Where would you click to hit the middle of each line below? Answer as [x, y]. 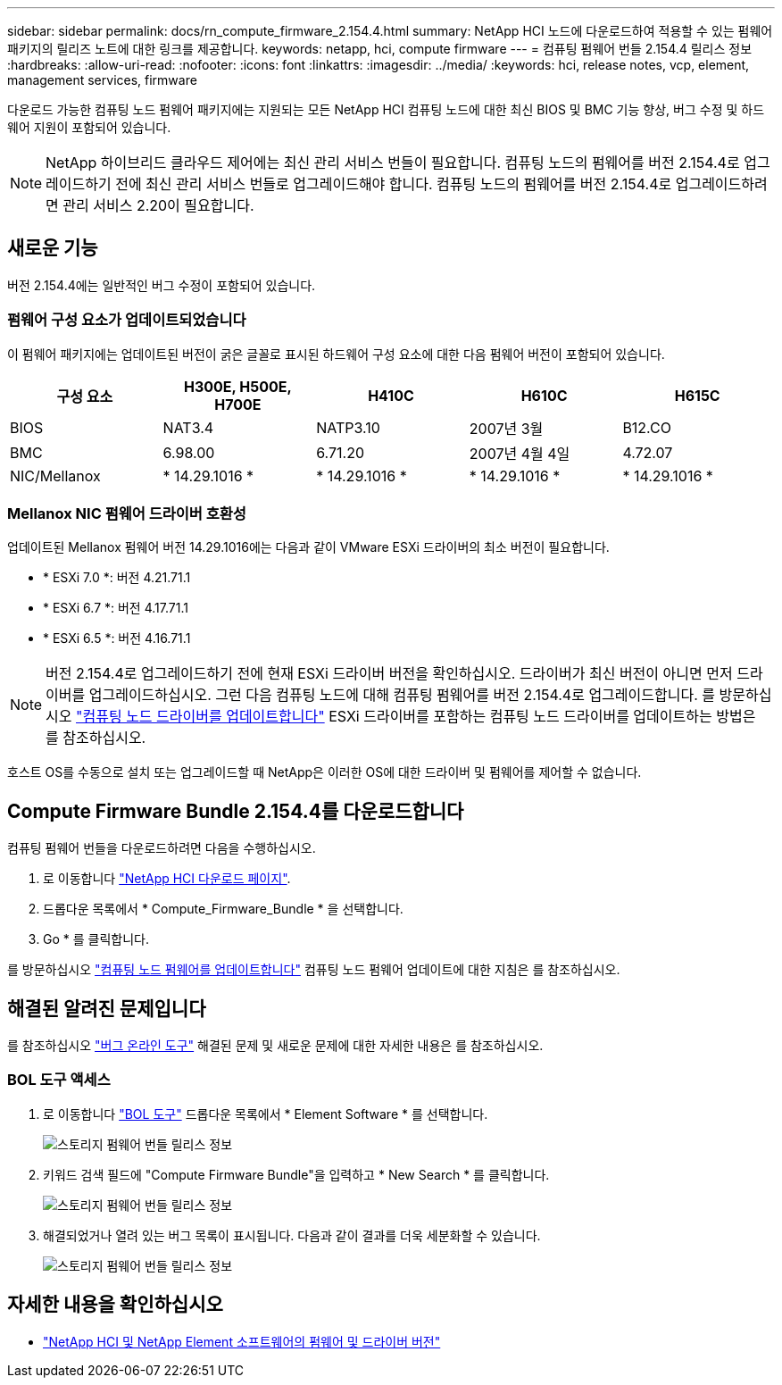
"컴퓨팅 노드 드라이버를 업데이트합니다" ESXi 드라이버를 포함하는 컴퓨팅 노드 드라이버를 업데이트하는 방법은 [416, 717]
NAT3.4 [188, 427]
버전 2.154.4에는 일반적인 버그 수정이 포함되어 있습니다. [162, 285]
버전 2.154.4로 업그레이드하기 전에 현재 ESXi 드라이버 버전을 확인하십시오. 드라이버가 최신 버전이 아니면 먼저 [389, 674]
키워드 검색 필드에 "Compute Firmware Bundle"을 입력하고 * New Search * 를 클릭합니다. [296, 1174]
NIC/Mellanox [55, 476]
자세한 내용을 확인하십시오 [115, 1305]
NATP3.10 [348, 427]
